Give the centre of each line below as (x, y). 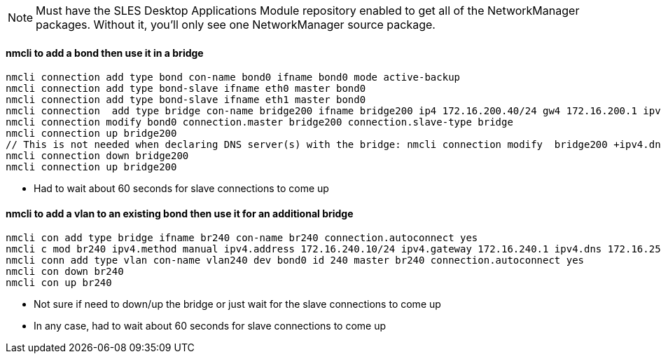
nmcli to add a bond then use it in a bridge (105, 53)
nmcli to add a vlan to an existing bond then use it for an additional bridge (180, 213)
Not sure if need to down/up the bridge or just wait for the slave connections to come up (237, 304)
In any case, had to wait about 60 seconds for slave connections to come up (210, 326)
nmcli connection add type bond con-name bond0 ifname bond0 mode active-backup (233, 77)
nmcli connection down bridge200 (97, 156)
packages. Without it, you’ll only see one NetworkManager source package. (236, 25)
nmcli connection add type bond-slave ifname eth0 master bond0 (186, 89)
